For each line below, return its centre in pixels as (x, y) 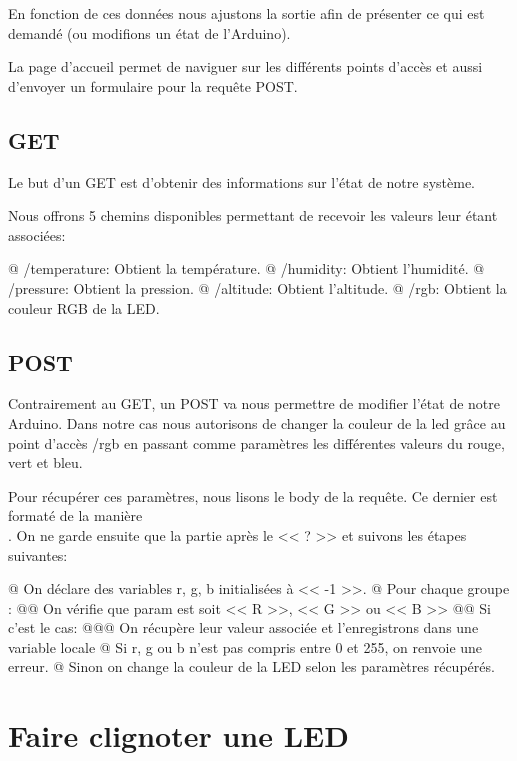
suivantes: (38, 554)
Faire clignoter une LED (178, 735)
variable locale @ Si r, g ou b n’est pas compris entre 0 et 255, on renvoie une (245, 646)
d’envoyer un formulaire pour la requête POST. (153, 85)
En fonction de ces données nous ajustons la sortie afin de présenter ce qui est (246, 13)
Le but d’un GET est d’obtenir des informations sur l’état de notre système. (241, 181)
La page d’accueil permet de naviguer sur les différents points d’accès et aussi (245, 66)
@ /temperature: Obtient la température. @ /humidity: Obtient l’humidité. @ (246, 268)
